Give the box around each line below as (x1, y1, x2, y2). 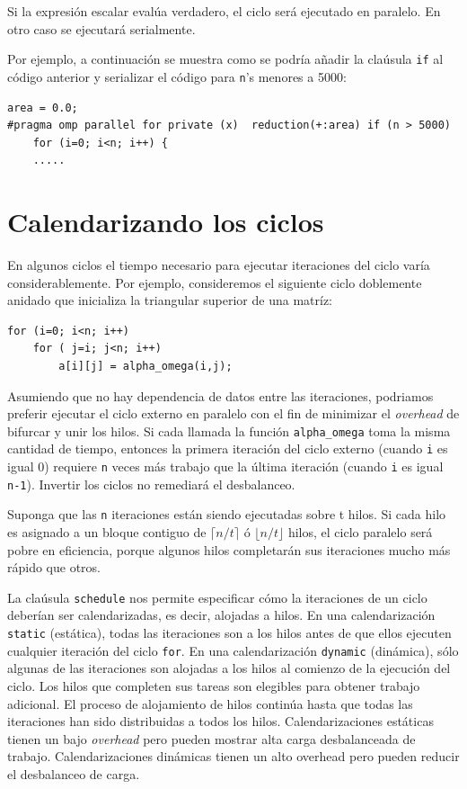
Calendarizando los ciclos (7, 203, 324, 240)
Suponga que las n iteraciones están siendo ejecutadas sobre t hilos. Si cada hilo (7, 505, 446, 524)
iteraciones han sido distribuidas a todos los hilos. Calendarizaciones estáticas (7, 712, 434, 731)
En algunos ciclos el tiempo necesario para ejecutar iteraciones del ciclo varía (7, 256, 430, 273)
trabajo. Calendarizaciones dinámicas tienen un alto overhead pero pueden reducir (7, 747, 460, 766)
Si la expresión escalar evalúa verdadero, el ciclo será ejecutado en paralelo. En (7, 2, 441, 20)
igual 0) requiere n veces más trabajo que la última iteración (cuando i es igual (7, 457, 444, 476)
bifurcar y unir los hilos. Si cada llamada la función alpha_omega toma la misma (7, 421, 451, 440)
